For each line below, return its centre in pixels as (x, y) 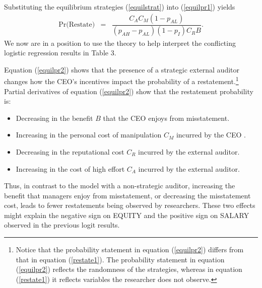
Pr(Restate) (77, 25)
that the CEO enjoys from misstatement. (166, 118)
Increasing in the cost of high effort (70, 168)
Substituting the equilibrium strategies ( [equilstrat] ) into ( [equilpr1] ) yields (120, 7)
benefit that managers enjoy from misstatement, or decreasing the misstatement (127, 195)
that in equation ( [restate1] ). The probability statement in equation (120, 259)
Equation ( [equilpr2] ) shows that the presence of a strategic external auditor (122, 69)
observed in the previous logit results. (62, 225)
